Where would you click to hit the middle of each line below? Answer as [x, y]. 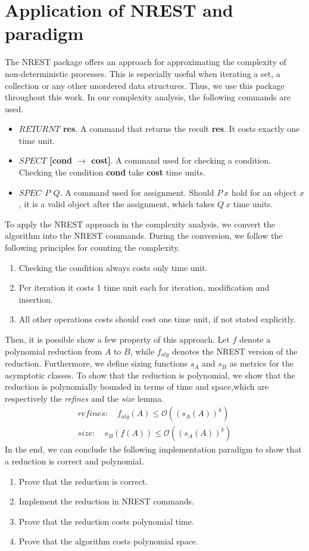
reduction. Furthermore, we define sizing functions [96, 363]
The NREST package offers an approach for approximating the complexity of [146, 62]
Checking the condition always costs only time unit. [113, 267]
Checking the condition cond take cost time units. [112, 172]
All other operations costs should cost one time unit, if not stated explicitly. [157, 319]
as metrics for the [261, 363]
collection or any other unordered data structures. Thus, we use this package [145, 85]
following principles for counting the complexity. [93, 247]
